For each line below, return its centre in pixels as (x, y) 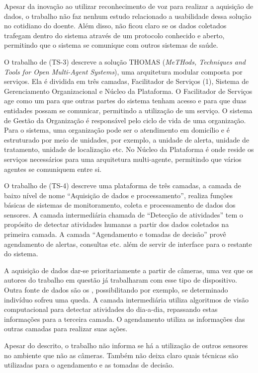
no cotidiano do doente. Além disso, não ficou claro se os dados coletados (115, 26)
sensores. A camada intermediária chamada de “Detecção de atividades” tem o (124, 214)
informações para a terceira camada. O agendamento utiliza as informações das (125, 319)
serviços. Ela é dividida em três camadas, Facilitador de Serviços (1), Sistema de (127, 81)
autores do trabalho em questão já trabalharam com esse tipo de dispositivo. (121, 280)
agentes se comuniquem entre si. (53, 169)
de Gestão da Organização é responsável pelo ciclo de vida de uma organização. (125, 120)
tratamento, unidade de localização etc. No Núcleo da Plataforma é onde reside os (129, 149)
